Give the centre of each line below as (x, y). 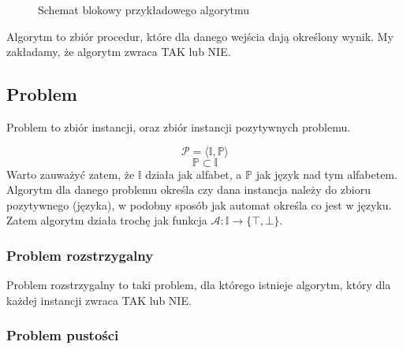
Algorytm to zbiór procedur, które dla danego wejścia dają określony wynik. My (200, 36)
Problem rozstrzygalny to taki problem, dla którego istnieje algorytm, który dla (199, 285)
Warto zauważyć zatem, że (71, 174)
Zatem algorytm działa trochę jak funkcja (107, 220)
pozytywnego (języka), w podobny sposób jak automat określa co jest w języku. (199, 204)
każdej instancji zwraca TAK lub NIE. (99, 300)
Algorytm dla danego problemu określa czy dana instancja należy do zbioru (188, 189)
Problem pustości (63, 335)
